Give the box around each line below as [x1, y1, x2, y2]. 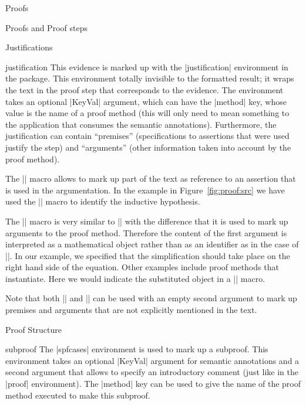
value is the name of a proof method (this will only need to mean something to [5, 107, 290, 119]
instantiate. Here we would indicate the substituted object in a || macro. [5, 272, 265, 284]
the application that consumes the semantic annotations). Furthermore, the [5, 118, 277, 130]
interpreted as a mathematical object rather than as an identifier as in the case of [5, 238, 299, 250]
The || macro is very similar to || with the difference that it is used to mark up [5, 215, 288, 227]
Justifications [5, 41, 53, 53]
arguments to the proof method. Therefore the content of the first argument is [5, 226, 287, 239]
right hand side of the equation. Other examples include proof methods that [5, 261, 279, 273]
